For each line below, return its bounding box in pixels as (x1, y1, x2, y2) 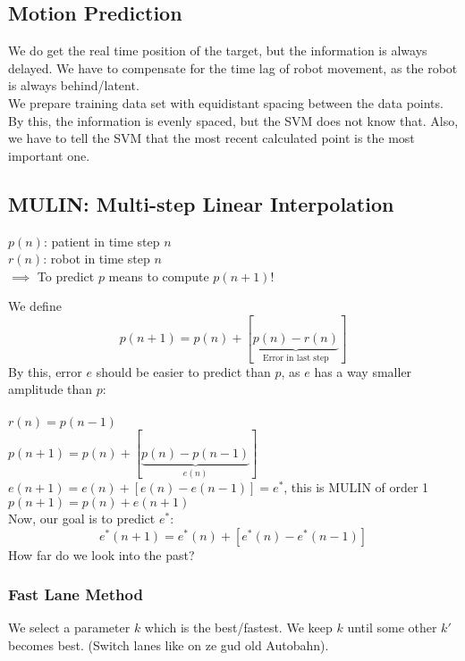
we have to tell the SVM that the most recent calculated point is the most (8, 129, 415, 147)
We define (8, 297, 62, 315)
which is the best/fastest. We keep (144, 618, 333, 637)
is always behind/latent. (8, 76, 139, 95)
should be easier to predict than (96, 362, 271, 381)
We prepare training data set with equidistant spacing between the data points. (8, 93, 444, 112)
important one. (8, 146, 90, 164)
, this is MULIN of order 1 (283, 478, 429, 497)
